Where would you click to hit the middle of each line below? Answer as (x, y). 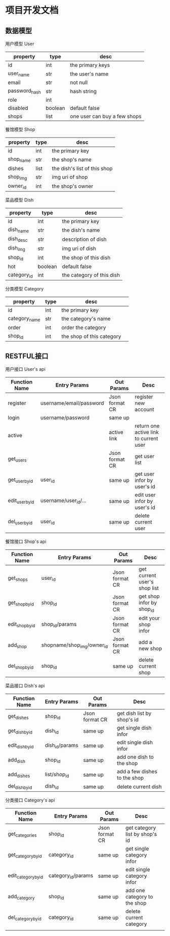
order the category (84, 328)
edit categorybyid (26, 876)
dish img (16, 248)
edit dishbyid (21, 746)
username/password (65, 418)
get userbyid (20, 480)
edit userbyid (21, 501)
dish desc (18, 239)
